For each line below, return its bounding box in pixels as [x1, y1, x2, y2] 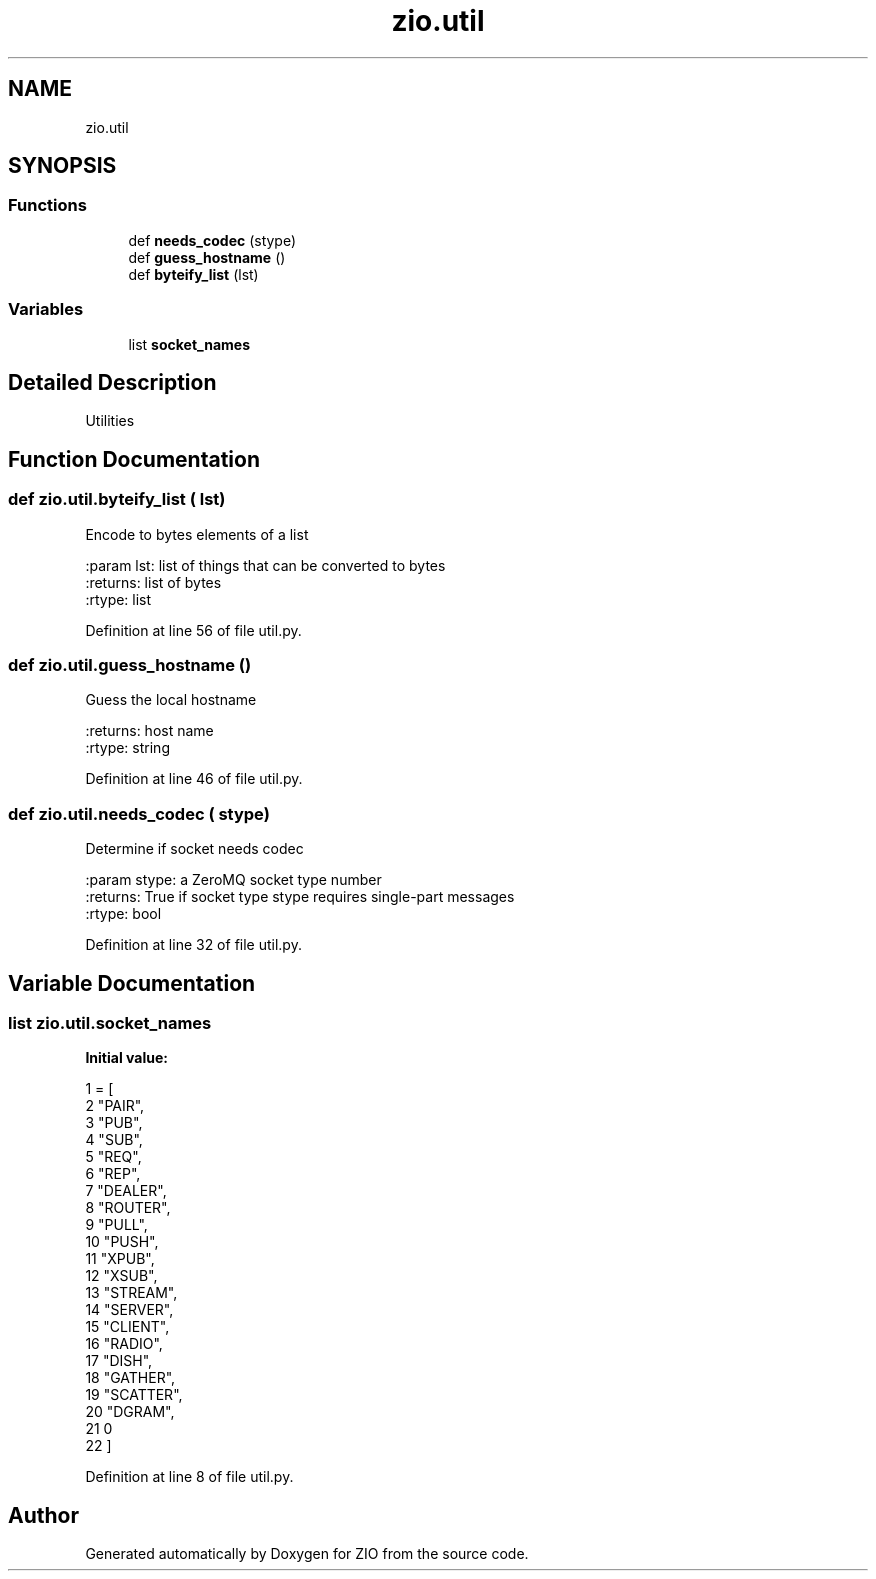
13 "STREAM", [85, 1284, 178, 1302]
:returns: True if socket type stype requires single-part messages [85, 888, 515, 906]
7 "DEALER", [85, 1182, 167, 1200]
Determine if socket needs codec [85, 840, 304, 858]
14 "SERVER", [85, 1301, 174, 1319]
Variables [8, 299, 84, 320]
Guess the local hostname [85, 691, 257, 709]
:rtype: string [85, 739, 170, 757]
